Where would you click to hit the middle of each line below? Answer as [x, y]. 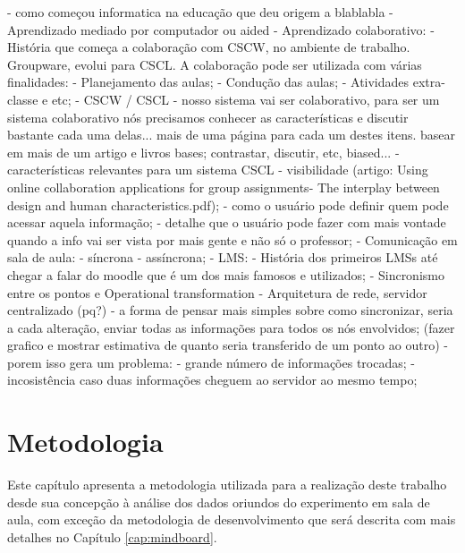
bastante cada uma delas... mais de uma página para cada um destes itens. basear [232, 135]
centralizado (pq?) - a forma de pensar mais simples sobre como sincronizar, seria [230, 310]
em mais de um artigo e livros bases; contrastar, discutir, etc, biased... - [203, 152]
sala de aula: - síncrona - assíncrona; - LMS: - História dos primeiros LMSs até [223, 257]
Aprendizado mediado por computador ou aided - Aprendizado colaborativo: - [221, 29]
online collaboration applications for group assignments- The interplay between [224, 187]
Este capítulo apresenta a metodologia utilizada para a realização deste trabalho [227, 485]
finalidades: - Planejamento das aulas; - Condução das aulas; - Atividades [208, 82]
